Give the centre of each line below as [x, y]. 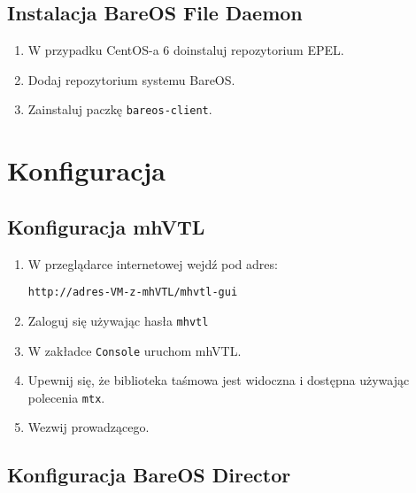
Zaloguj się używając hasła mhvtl [118, 320]
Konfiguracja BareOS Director [149, 475]
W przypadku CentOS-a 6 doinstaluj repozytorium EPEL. [186, 50]
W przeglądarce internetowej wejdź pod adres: [153, 263]
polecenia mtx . [66, 397]
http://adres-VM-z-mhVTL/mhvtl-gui [133, 293]
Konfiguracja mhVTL [106, 226]
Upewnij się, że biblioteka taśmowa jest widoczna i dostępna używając [219, 380]
